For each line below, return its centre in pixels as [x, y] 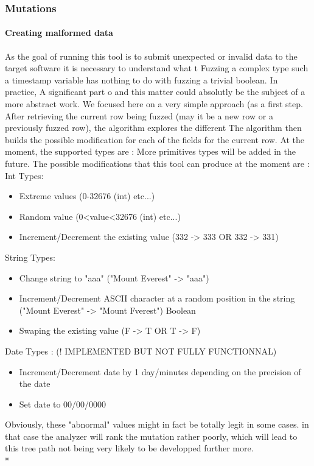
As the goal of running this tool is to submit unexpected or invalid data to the [151, 56]
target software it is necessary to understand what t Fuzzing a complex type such [157, 68]
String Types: [30, 257]
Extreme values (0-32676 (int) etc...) [87, 196]
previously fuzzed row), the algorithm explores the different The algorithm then [153, 128]
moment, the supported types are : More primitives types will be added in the [151, 151]
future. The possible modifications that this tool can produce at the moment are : [157, 163]
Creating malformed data [59, 33]
